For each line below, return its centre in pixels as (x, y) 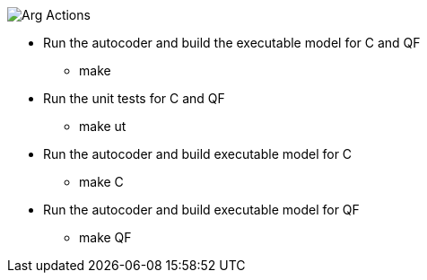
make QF (105, 237)
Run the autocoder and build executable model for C (198, 154)
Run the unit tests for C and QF (134, 98)
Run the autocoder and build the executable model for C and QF (232, 43)
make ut (103, 126)
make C (101, 182)
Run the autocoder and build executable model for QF (201, 210)
